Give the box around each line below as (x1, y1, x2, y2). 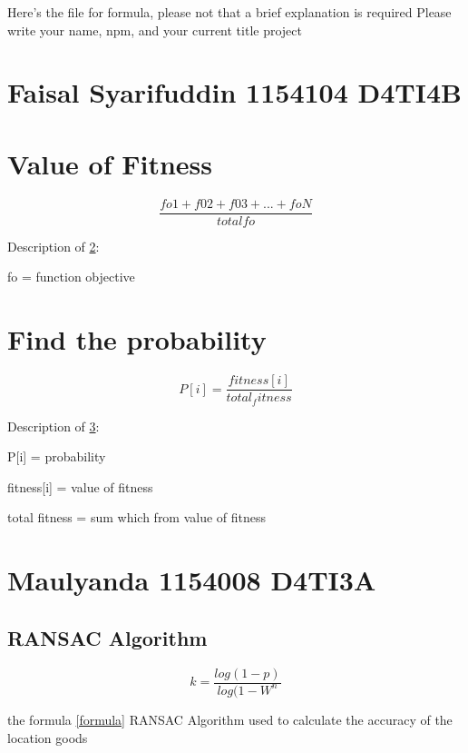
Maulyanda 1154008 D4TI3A (7, 561, 376, 599)
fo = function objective (7, 267, 135, 286)
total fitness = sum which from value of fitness (7, 508, 267, 527)
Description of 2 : (7, 236, 100, 255)
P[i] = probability (7, 447, 106, 466)
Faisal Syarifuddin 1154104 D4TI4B (7, 74, 462, 111)
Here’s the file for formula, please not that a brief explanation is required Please (7, 3, 452, 21)
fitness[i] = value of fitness (7, 477, 153, 496)
